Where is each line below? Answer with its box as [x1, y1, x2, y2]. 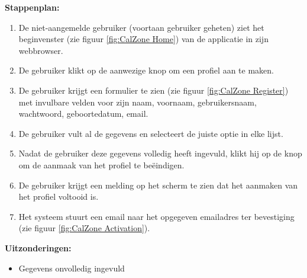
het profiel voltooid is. [18, 190, 99, 203]
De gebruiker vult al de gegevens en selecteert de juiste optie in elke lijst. [18, 127, 283, 139]
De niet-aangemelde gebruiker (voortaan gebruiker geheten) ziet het [18, 21, 264, 33]
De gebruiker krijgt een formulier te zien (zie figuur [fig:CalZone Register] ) [18, 84, 289, 96]
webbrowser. [18, 44, 63, 56]
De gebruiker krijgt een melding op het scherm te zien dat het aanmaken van [18, 178, 298, 191]
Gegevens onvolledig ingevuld [18, 261, 125, 274]
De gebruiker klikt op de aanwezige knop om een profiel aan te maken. [18, 64, 274, 76]
